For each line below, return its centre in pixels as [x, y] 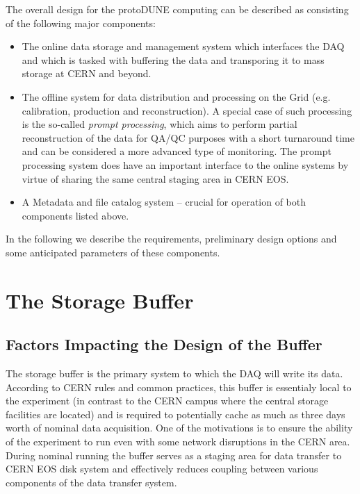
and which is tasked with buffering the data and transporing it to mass [173, 59]
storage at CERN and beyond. [87, 73]
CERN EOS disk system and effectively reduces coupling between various [162, 469]
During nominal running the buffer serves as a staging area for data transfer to [174, 455]
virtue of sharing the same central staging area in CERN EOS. [155, 178]
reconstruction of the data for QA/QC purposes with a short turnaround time [188, 137]
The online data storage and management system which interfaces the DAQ [183, 46]
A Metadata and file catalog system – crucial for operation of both [164, 202]
